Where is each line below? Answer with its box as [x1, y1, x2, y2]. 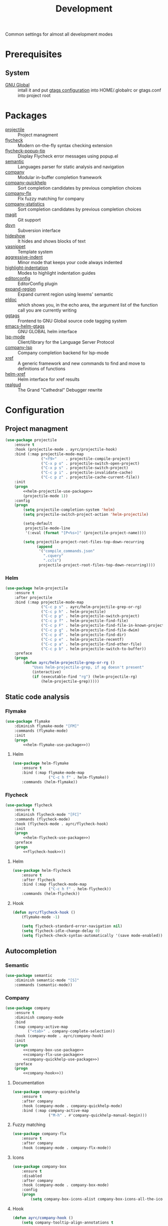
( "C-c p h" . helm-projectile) [40, 609, 106, 614]
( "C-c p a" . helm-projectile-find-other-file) [40, 641, 142, 647]
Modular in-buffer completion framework [17, 175, 102, 181]
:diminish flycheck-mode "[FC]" [14, 812, 81, 817]
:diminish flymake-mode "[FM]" [14, 724, 79, 729]
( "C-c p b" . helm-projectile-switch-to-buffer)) [40, 646, 146, 651]
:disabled [21, 1173, 42, 1178]
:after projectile [14, 595, 52, 600]
